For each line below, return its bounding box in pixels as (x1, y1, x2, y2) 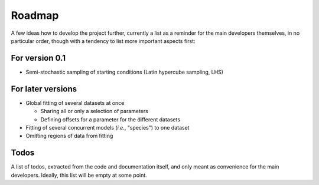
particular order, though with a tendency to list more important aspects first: (11, 37, 196, 44)
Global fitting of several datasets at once (25, 99, 125, 106)
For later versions (11, 84, 77, 94)
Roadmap (11, 9, 59, 22)
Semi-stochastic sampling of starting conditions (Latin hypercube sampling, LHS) (25, 68, 224, 75)
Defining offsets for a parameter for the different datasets (40, 115, 180, 123)
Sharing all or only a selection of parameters (40, 108, 149, 115)
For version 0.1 (11, 53, 66, 63)
